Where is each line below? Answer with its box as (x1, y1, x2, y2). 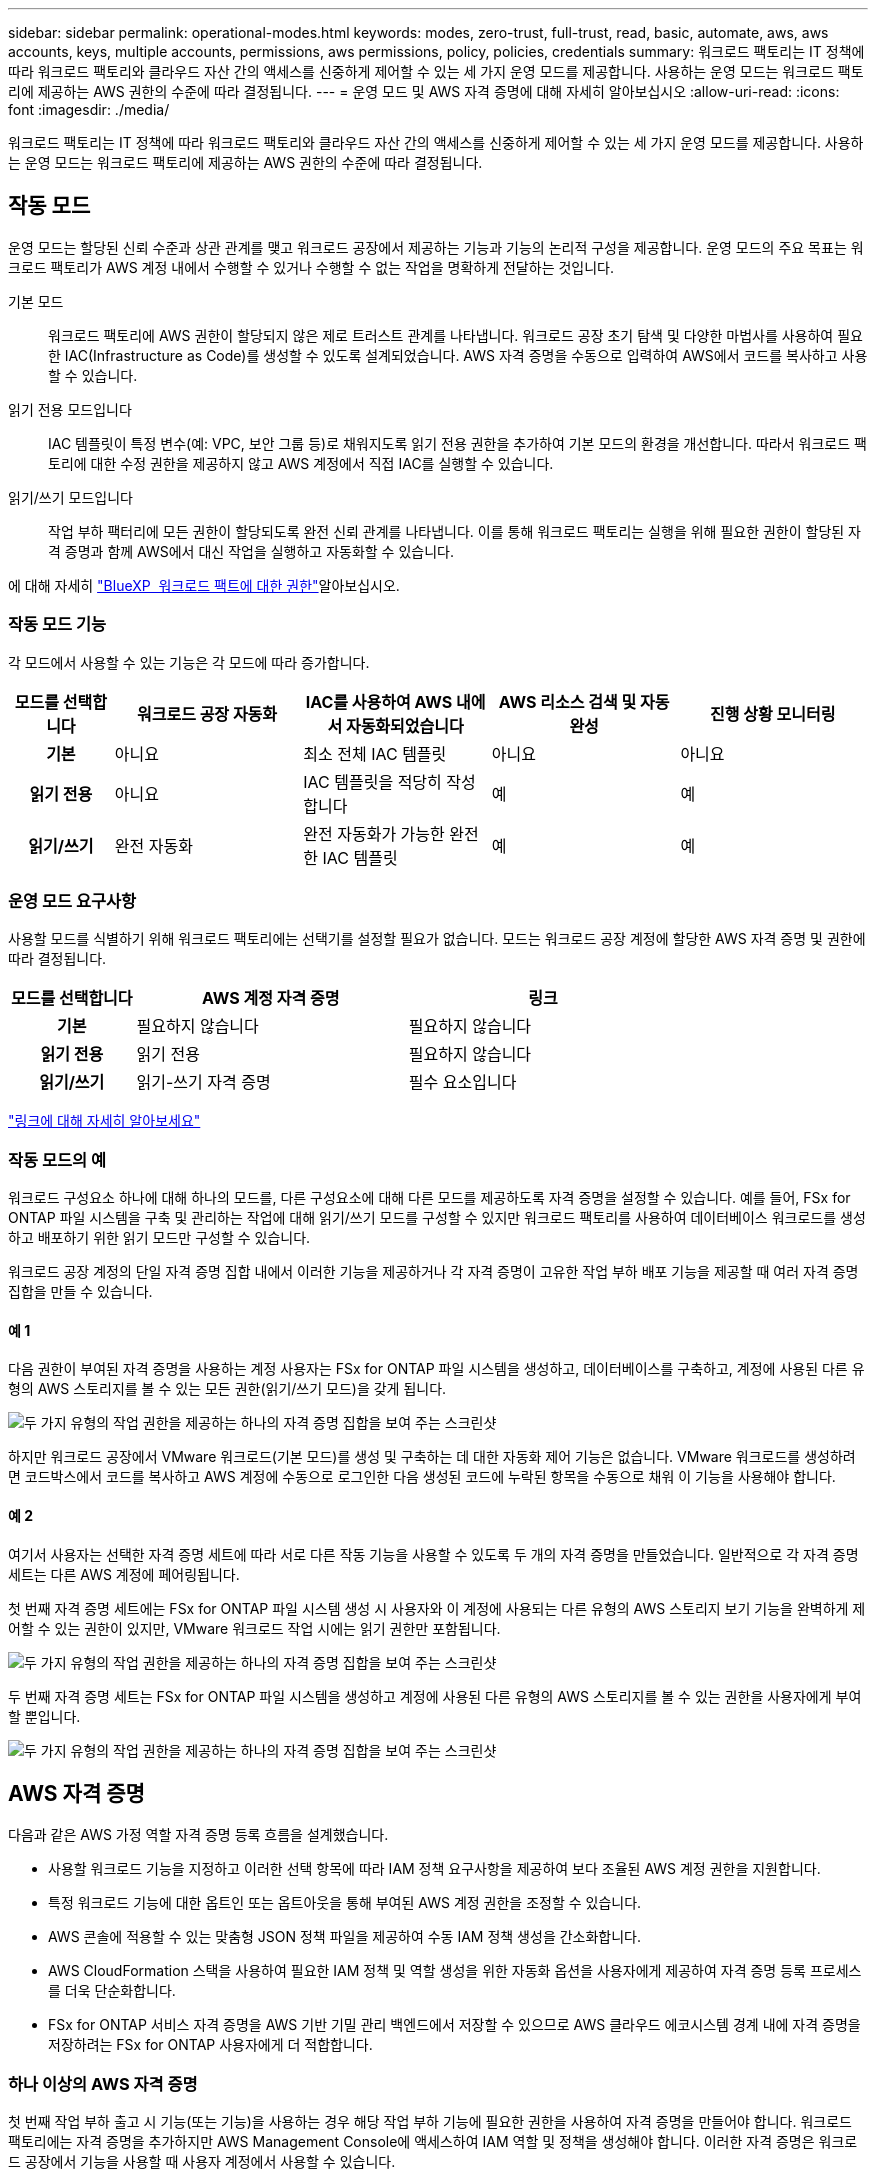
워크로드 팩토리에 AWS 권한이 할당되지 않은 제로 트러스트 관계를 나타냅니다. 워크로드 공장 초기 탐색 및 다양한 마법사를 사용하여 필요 (48, 326, 863, 344)
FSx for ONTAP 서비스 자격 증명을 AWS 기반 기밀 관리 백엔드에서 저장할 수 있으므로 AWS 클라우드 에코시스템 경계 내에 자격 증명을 (48, 2016, 861, 2034)
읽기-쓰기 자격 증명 (136, 1072, 271, 1093)
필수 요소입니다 (408, 1072, 517, 1093)
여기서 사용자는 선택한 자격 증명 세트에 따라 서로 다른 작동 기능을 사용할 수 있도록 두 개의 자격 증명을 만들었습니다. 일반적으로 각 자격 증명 (8, 1545, 859, 1563)
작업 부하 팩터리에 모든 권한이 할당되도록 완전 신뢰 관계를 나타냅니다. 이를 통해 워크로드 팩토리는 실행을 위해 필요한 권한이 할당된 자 (48, 522, 862, 540)
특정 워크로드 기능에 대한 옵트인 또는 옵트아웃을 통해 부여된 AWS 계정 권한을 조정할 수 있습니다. (48, 1894, 642, 1912)
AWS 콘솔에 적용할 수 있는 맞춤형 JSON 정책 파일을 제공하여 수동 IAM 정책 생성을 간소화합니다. (48, 1928, 642, 1946)
